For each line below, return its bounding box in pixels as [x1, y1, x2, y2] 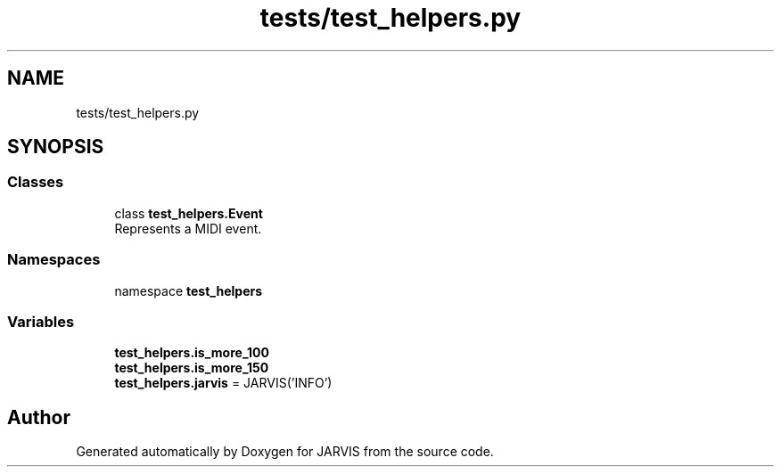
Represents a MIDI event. [114, 220, 262, 236]
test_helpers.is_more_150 [114, 360, 269, 376]
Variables [7, 312, 75, 331]
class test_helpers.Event [114, 205, 263, 221]
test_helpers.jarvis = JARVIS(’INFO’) [114, 375, 333, 391]
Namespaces [7, 250, 101, 269]
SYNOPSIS [7, 135, 104, 159]
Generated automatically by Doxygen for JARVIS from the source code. [76, 444, 494, 460]
